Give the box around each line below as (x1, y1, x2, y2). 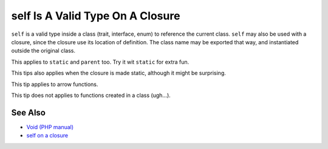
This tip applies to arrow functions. (11, 81, 98, 88)
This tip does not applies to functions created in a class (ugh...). (11, 91, 171, 99)
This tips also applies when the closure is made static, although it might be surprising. (11, 70, 226, 77)
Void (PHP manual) (26, 123, 74, 130)
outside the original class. (11, 47, 76, 55)
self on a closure (26, 132, 69, 139)
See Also (11, 107, 46, 118)
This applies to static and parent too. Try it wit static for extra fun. (11, 58, 190, 65)
